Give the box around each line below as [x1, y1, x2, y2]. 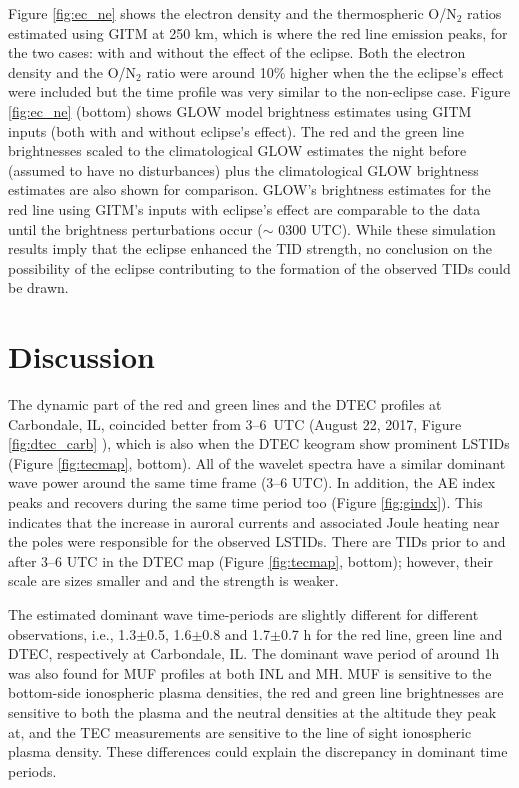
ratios [467, 3, 502, 23]
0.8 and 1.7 [202, 623, 270, 644]
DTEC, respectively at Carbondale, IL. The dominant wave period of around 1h [8, 643, 500, 664]
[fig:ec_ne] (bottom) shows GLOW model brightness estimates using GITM [8, 100, 472, 121]
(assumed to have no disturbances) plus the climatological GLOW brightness [8, 159, 479, 180]
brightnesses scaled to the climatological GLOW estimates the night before [8, 140, 467, 161]
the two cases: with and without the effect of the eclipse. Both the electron [8, 42, 466, 63]
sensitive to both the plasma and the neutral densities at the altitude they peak [8, 701, 497, 722]
